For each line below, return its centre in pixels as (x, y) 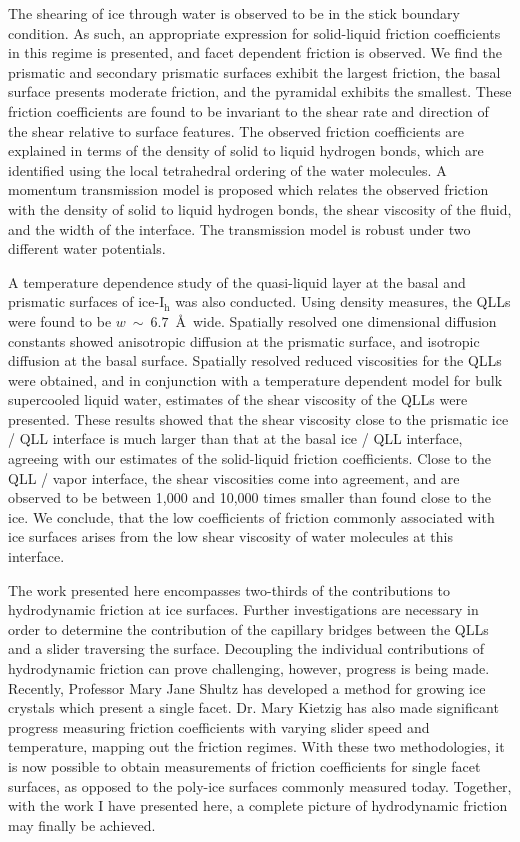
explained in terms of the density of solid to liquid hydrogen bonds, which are (246, 150)
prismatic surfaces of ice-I (86, 301)
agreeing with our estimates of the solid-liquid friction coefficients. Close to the (250, 458)
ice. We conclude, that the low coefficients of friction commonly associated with (251, 516)
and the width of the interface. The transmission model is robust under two (239, 228)
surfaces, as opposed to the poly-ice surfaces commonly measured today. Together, (260, 785)
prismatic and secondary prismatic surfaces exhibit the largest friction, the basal (254, 71)
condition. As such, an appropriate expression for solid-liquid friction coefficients (254, 32)
